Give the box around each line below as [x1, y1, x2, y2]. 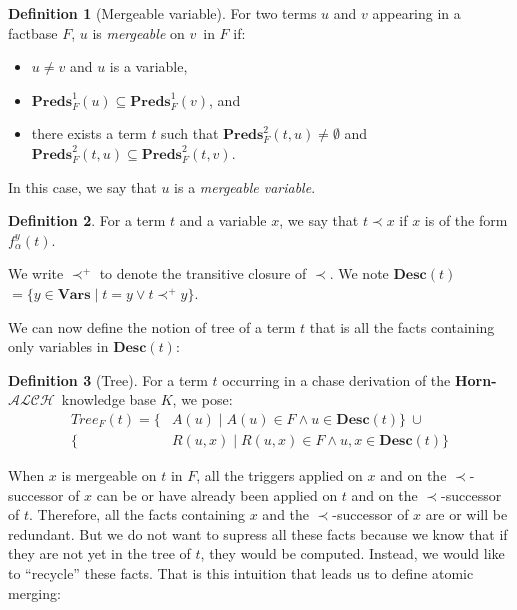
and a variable [179, 210, 267, 231]
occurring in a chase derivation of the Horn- [222, 369, 497, 390]
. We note [329, 263, 389, 284]
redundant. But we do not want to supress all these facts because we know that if [8, 523, 508, 544]
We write [8, 263, 64, 284]
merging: [8, 582, 61, 603]
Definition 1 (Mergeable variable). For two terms [8, 3, 317, 23]
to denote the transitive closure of [99, 263, 307, 284]
